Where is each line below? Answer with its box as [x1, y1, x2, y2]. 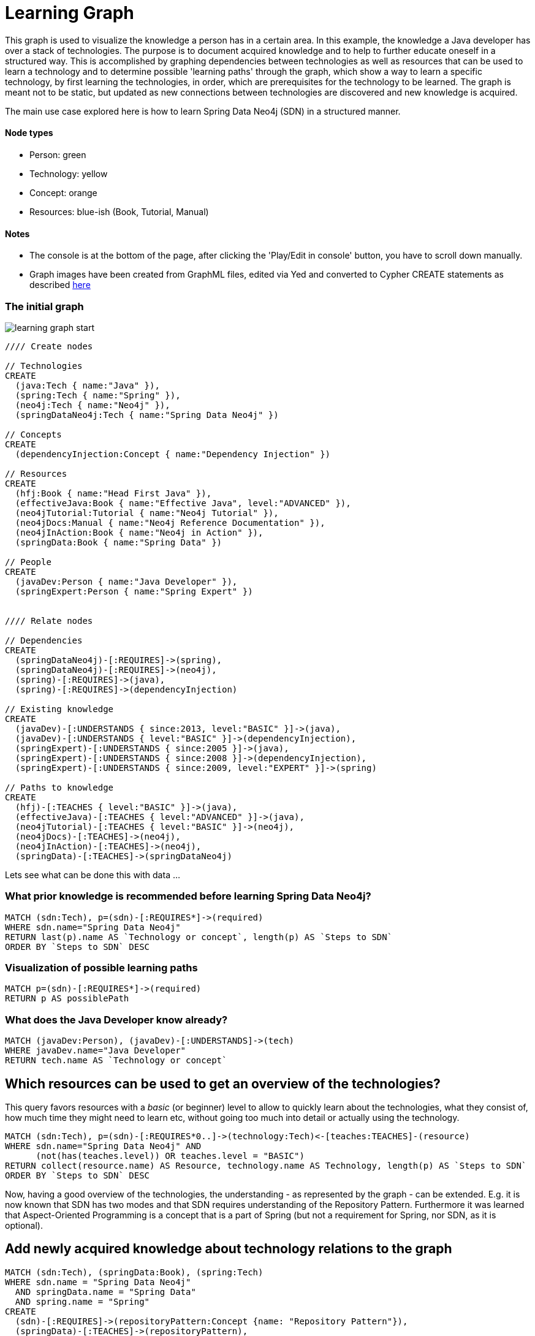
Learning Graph [5, 2, 134, 23]
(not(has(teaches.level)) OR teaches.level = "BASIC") [36, 1151, 305, 1161]
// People [5, 556, 51, 567]
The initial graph [5, 300, 84, 313]
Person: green [29, 149, 86, 160]
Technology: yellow [29, 168, 108, 179]
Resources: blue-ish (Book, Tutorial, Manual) [29, 206, 209, 217]
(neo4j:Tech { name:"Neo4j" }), [15, 400, 170, 410]
